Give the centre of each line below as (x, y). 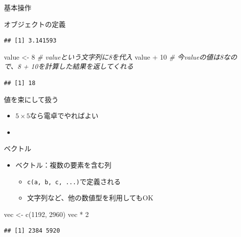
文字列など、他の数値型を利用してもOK (90, 198)
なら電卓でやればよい (64, 116)
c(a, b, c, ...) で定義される (74, 181)
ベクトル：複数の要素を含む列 (63, 164)
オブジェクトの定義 (35, 24)
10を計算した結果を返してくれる (82, 66)
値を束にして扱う (31, 99)
